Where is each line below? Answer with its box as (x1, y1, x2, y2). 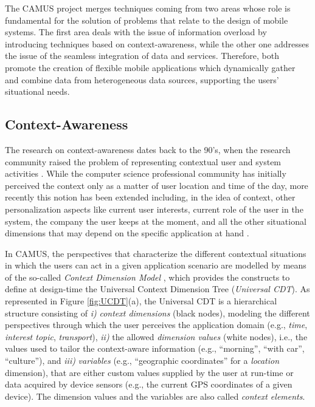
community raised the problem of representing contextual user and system (5, 155, 282, 168)
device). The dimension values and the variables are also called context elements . (5, 389, 305, 402)
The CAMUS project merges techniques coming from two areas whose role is (5, 2, 291, 14)
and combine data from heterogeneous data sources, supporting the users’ (5, 73, 279, 86)
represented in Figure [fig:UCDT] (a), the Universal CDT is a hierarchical (5, 295, 277, 307)
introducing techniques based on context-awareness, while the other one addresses (5, 37, 309, 50)
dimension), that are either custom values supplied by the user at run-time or (5, 366, 294, 378)
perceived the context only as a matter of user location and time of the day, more (5, 179, 308, 191)
